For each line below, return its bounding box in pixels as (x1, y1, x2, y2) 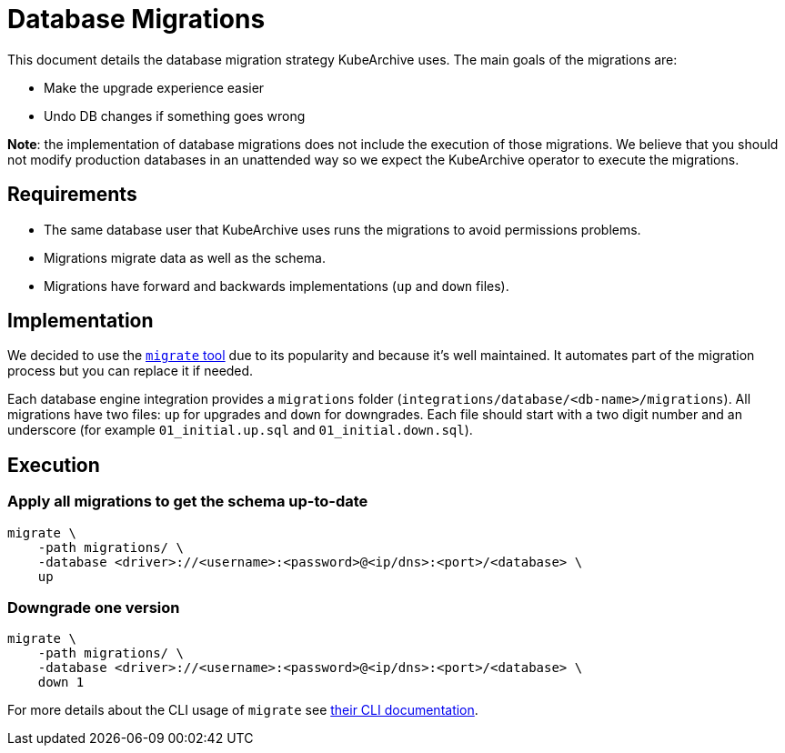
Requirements (7, 183, 137, 206)
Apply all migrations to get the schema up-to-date (7, 492, 368, 511)
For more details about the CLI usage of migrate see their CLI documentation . (7, 702, 478, 718)
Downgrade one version (7, 598, 180, 617)
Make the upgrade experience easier (44, 79, 265, 95)
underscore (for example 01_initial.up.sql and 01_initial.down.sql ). (7, 422, 473, 438)
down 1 (37, 675, 85, 690)
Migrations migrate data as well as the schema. (44, 249, 326, 266)
